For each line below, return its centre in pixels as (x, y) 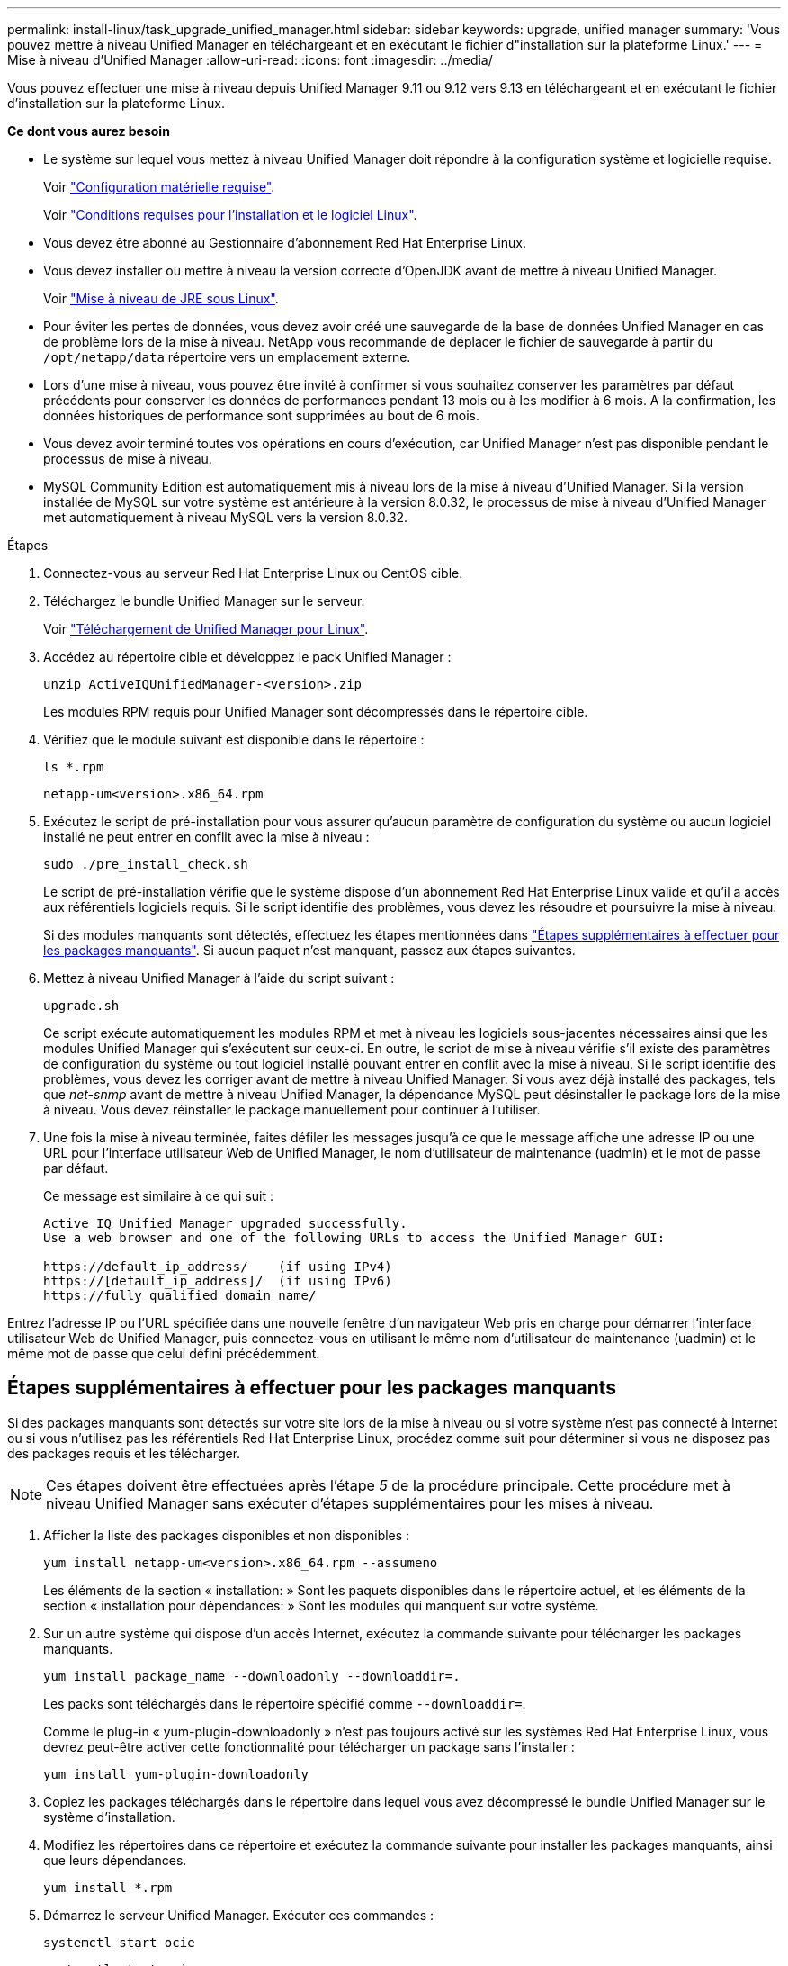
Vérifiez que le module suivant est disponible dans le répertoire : (234, 740)
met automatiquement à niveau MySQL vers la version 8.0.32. (226, 517)
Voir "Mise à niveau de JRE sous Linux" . (161, 298)
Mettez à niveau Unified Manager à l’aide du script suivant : (219, 978)
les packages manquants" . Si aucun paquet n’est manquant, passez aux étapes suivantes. (309, 950)
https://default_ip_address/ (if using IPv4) (218, 1267)
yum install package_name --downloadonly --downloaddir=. (252, 1676)
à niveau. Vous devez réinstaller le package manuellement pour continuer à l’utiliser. (292, 1109)
